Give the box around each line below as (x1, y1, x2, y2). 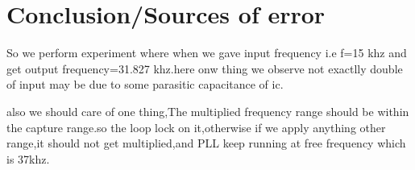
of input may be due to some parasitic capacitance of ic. (6, 76, 284, 93)
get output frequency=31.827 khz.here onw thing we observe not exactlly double (6, 60, 403, 77)
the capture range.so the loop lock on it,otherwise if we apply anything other (6, 118, 386, 135)
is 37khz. (6, 150, 50, 167)
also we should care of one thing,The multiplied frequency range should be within (6, 102, 409, 119)
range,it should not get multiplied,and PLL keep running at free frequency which (6, 135, 406, 151)
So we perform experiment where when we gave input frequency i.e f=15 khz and (6, 44, 407, 61)
